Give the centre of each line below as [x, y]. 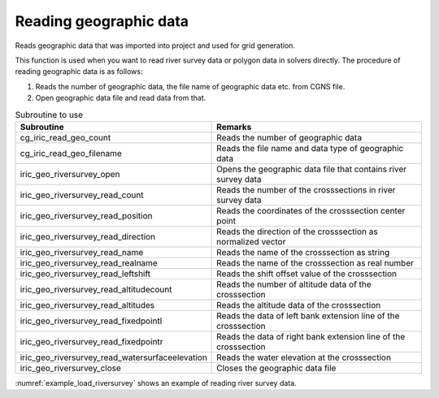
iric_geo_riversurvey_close [71, 368]
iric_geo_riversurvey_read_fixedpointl [91, 321]
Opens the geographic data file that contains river [312, 169]
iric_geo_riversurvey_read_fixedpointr [91, 341]
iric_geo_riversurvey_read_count [82, 195]
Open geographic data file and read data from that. [121, 98]
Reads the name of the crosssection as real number [315, 262]
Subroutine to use [49, 115]
